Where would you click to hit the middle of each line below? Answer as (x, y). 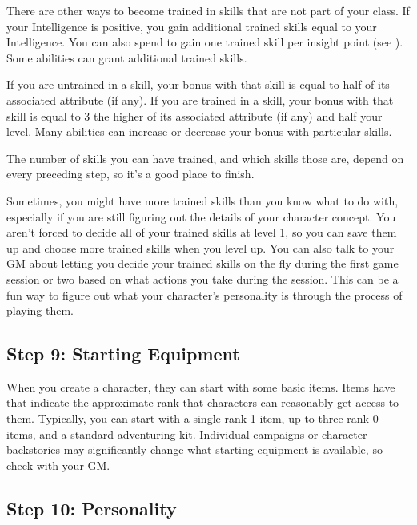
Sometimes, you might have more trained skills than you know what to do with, (202, 200)
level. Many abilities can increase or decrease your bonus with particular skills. (199, 131)
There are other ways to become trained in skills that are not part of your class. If (208, 10)
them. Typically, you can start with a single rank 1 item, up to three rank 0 (192, 418)
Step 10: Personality (92, 508)
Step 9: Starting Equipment (123, 354)
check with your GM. (58, 465)
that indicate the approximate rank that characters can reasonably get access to (203, 402)
